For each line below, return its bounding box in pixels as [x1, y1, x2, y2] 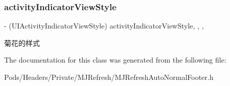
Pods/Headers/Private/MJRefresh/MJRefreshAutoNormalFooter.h [4, 72, 214, 82]
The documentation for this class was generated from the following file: [4, 54, 226, 65]
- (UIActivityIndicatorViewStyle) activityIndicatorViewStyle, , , [4, 20, 204, 31]
